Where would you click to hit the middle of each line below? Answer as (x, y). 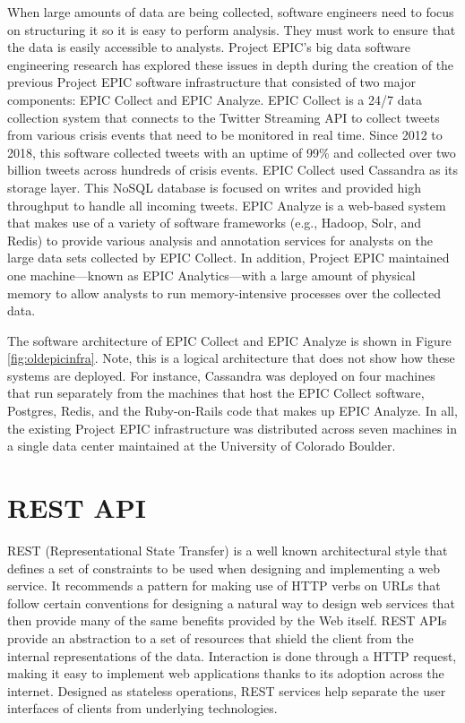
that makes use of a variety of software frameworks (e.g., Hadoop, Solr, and (215, 223)
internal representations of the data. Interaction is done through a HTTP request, (232, 655)
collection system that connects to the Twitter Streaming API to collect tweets (224, 117)
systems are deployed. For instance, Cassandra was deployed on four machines (221, 375)
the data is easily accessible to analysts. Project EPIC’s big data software (209, 47)
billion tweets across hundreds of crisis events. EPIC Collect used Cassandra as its (233, 170)
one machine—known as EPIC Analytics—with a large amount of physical (211, 275)
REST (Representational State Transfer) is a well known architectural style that (228, 550)
